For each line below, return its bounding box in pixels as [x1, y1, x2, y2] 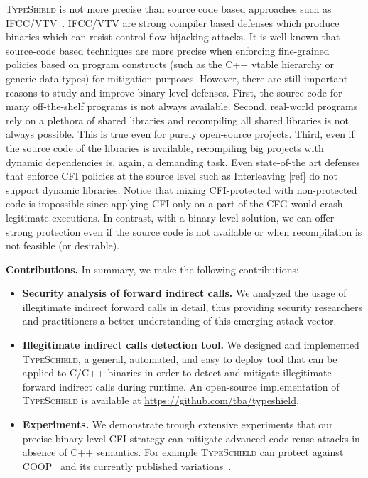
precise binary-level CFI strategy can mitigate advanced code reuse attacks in [22, 430, 360, 445]
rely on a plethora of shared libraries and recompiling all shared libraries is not [6, 112, 349, 127]
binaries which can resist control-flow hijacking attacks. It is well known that [6, 29, 340, 44]
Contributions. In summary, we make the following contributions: [6, 261, 299, 276]
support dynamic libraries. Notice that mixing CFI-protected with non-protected [6, 182, 357, 197]
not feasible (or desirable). [6, 238, 120, 253]
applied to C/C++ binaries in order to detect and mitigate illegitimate [22, 365, 332, 380]
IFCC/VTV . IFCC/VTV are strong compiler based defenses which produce [6, 15, 340, 30]
